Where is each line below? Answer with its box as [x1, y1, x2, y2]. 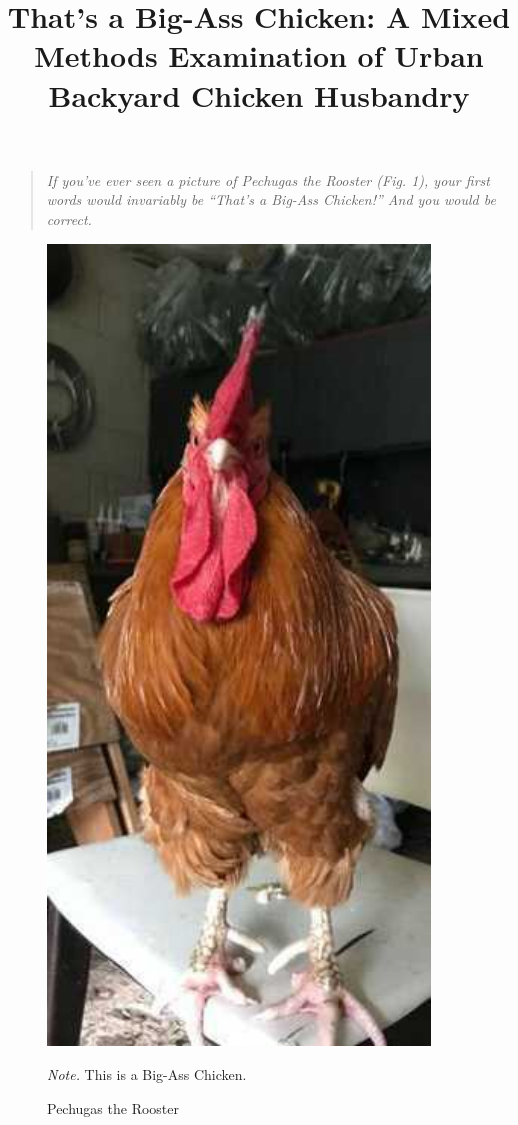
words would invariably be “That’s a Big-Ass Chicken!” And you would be [46, 189, 496, 210]
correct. [46, 208, 92, 229]
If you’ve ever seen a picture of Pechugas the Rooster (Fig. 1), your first [46, 169, 490, 190]
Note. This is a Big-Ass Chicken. [47, 1064, 247, 1085]
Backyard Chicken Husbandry [48, 74, 470, 115]
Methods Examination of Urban [34, 35, 484, 76]
